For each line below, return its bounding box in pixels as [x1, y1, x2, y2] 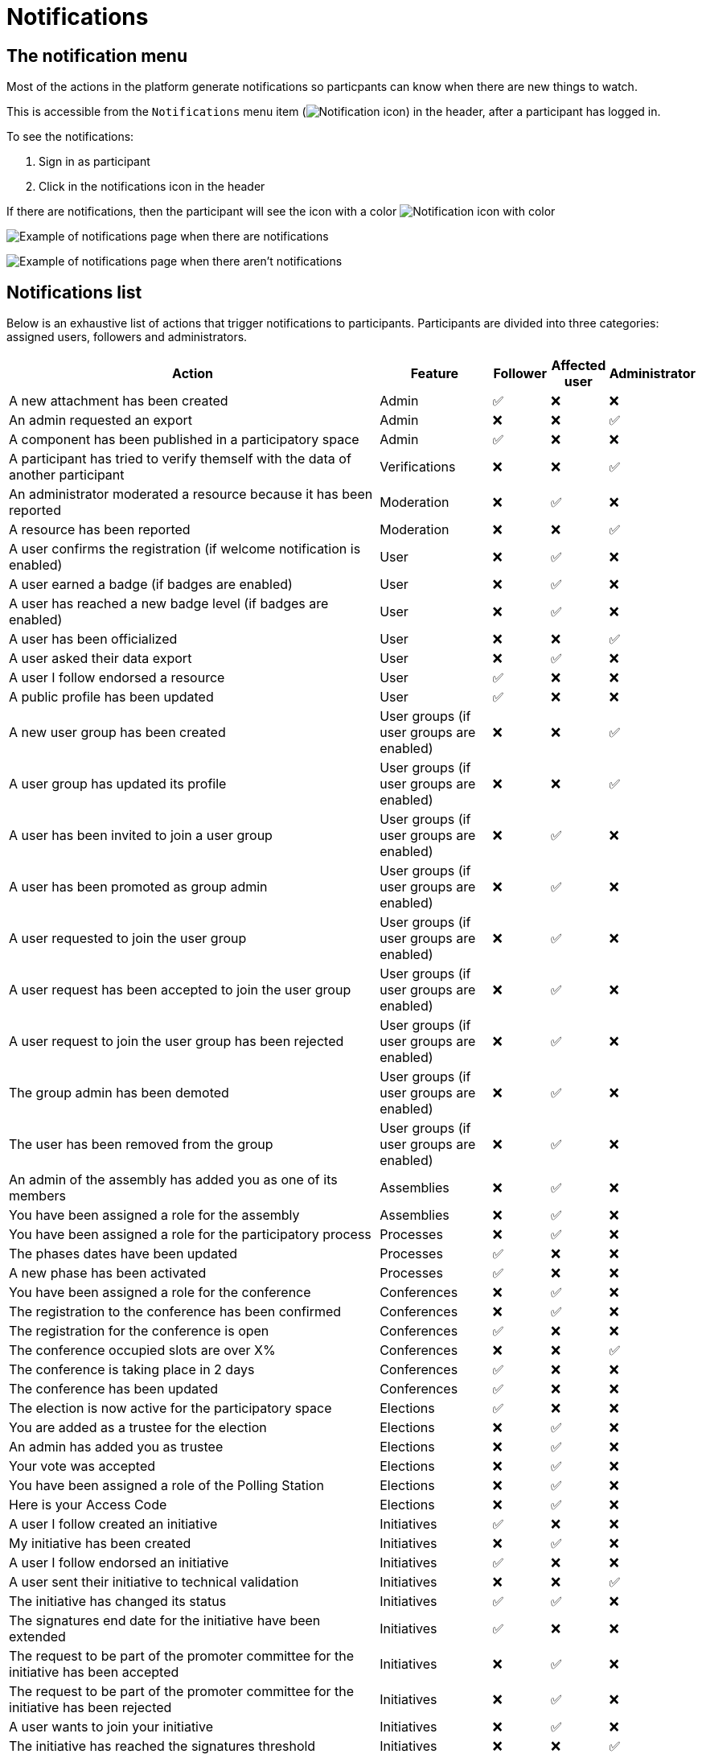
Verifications [380, 459, 456, 476]
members [9, 1188, 66, 1204]
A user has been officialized [9, 631, 178, 648]
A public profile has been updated [9, 689, 214, 706]
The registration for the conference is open [9, 1323, 269, 1340]
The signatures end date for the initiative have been [9, 1612, 321, 1629]
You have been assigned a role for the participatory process [9, 1226, 372, 1243]
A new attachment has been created [9, 393, 228, 410]
